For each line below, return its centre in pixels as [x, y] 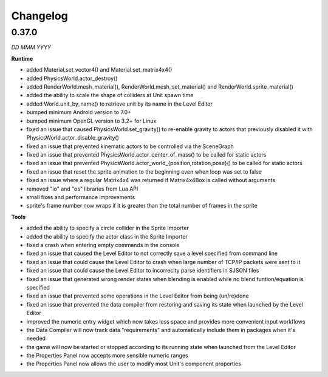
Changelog [39, 16]
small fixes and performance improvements [81, 197]
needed [36, 338]
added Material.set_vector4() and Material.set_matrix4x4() [99, 70]
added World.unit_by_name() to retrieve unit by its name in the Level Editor [119, 104]
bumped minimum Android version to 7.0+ [79, 112]
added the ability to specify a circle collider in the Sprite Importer [108, 228]
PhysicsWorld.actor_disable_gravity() [73, 138]
